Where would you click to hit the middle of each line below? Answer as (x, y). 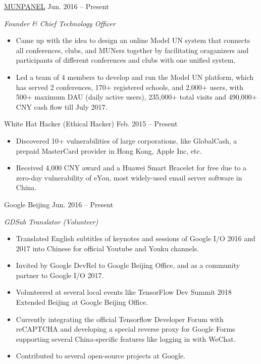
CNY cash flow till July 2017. (62, 106)
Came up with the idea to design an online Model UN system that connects (133, 40)
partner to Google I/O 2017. (60, 275)
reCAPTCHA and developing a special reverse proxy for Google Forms (125, 329)
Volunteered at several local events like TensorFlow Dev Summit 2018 (124, 292)
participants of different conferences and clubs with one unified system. (126, 60)
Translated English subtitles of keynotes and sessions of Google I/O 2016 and (136, 238)
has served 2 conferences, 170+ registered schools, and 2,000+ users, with (129, 87)
